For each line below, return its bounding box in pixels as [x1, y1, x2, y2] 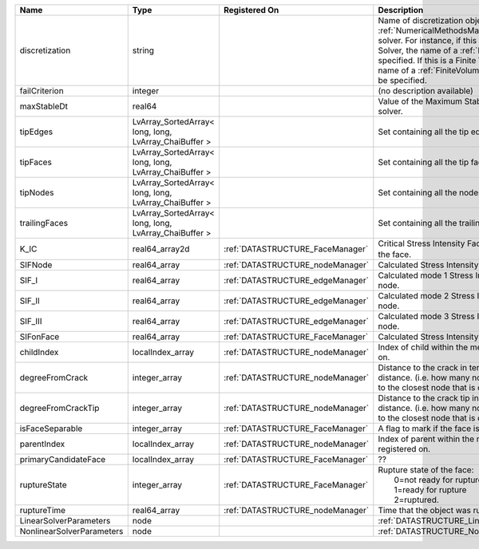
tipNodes [19, 188, 54, 198]
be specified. [378, 75, 427, 85]
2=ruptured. [394, 495, 439, 506]
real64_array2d [132, 243, 190, 255]
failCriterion [19, 85, 64, 96]
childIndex [19, 347, 59, 358]
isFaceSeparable [19, 423, 83, 434]
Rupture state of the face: [378, 464, 474, 476]
